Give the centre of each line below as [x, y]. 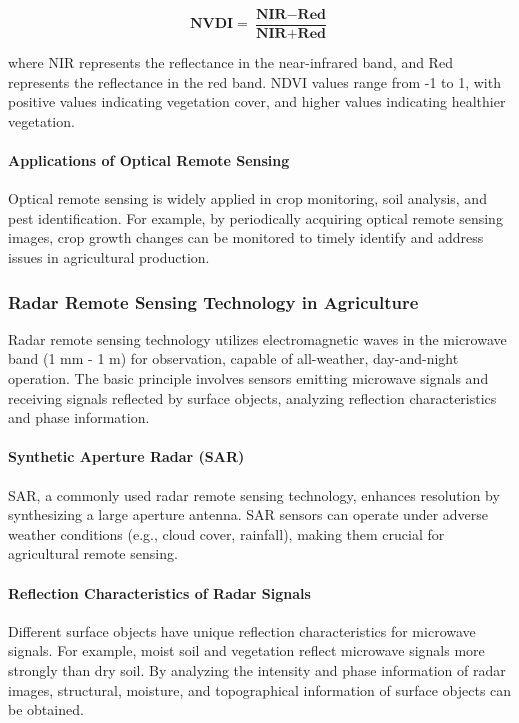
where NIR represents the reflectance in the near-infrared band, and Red [230, 62]
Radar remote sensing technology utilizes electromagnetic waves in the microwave [257, 338]
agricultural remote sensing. [93, 553]
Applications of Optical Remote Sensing [149, 160]
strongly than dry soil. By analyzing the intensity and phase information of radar [257, 669]
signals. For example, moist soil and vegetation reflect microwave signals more [246, 650]
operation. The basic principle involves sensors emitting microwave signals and [248, 378]
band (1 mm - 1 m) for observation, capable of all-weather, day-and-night [233, 358]
